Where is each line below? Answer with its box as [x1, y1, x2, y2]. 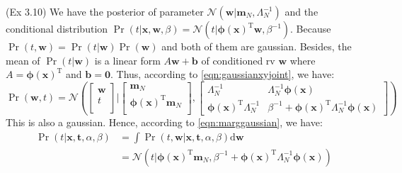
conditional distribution [6, 21, 108, 35]
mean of [6, 52, 40, 67]
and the [285, 4, 318, 18]
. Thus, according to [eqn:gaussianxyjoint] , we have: [110, 67, 335, 82]
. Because [290, 21, 331, 35]
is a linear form [94, 52, 161, 67]
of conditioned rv [201, 52, 275, 67]
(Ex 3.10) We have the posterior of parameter [6, 4, 204, 18]
